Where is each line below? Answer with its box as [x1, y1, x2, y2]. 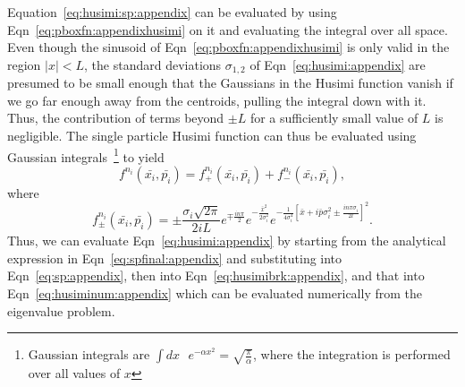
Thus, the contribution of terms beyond [7, 108, 224, 127]
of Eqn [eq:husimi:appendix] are [249, 55, 426, 73]
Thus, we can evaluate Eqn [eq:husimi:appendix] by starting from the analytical [7, 231, 446, 250]
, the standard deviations [84, 55, 222, 73]
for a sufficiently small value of [249, 108, 418, 127]
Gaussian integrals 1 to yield [7, 144, 165, 166]
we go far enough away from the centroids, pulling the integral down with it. [7, 90, 427, 109]
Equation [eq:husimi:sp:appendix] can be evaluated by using [7, 3, 337, 21]
